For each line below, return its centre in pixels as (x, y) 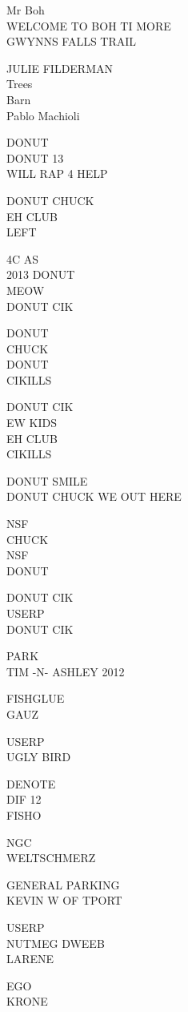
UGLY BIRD (39, 757)
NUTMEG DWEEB (56, 943)
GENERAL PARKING (63, 884)
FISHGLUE (36, 698)
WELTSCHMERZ (51, 858)
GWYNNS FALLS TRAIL (72, 41)
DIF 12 (24, 799)
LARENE (30, 959)
